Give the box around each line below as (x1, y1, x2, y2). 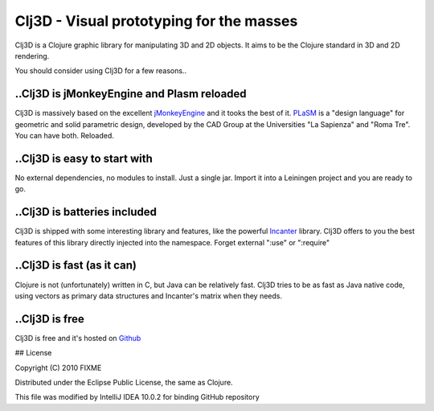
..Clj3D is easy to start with (14, 151, 153, 165)
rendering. (14, 51, 50, 60)
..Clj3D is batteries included (14, 205, 157, 219)
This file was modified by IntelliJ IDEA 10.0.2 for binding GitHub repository (14, 393, 260, 402)
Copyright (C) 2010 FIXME (14, 363, 102, 372)
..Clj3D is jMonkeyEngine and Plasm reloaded (14, 87, 247, 101)
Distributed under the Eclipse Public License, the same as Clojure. (14, 377, 233, 387)
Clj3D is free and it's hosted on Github (14, 333, 141, 343)
